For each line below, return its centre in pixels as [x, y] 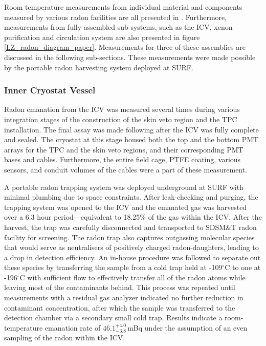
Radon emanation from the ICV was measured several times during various [122, 109]
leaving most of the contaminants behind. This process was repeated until [120, 287]
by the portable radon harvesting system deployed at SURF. [99, 67]
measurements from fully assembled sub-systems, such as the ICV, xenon [118, 27]
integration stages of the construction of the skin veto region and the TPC [121, 119]
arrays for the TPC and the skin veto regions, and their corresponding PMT [124, 149]
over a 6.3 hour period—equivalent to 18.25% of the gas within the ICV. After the [133, 217]
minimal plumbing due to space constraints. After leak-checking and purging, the [131, 197]
